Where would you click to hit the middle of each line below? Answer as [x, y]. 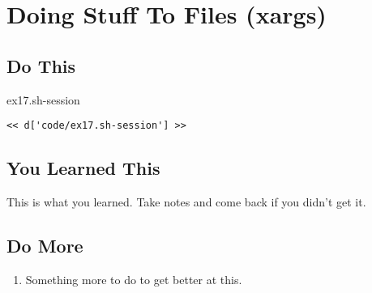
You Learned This [83, 168]
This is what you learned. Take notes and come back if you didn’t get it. [186, 202]
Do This [41, 65]
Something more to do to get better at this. [134, 279]
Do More [45, 246]
